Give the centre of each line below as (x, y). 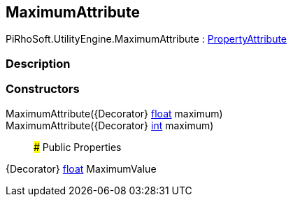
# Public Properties (78, 147)
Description (38, 63)
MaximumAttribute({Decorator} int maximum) (110, 125)
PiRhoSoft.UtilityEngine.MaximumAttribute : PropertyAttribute (146, 39)
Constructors (43, 89)
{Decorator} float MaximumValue (81, 168)
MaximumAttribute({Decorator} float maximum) (114, 113)
